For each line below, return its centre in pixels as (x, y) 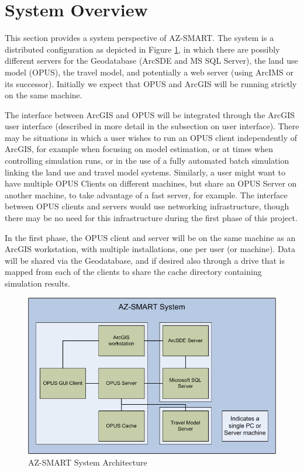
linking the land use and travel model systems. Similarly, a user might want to (145, 172)
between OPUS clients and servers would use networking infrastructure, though (147, 206)
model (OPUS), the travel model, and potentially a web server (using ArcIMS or (149, 72)
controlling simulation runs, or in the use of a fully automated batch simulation (147, 161)
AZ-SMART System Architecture (88, 462)
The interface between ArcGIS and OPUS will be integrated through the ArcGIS (150, 114)
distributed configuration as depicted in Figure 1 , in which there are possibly (142, 49)
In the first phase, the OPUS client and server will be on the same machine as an (150, 237)
